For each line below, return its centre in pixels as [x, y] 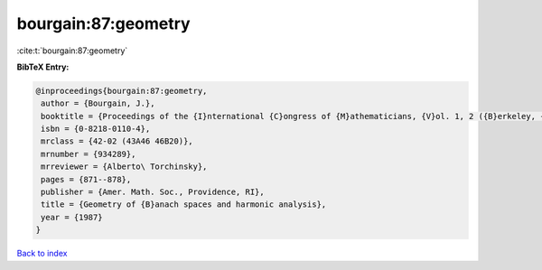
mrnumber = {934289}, [89, 154]
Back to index [42, 254]
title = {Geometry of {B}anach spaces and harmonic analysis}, [184, 205]
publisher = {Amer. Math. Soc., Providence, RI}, [153, 192]
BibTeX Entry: [43, 67]
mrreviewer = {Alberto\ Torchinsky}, [124, 167]
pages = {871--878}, [86, 179]
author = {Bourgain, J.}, [98, 103]
